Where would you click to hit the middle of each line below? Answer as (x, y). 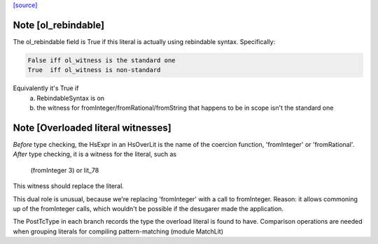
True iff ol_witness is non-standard (94, 70)
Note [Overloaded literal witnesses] (92, 128)
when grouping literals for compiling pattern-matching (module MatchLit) (118, 231)
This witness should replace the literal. (68, 186)
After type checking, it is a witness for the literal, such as (95, 155)
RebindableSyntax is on (71, 98)
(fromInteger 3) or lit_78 (65, 170)
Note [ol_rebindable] (59, 25)
